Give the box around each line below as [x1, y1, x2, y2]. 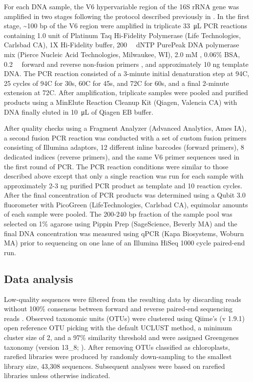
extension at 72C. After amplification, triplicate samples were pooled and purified [4, 87, 248, 98]
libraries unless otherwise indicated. [4, 370, 110, 381]
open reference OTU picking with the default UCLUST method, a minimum [4, 322, 232, 333]
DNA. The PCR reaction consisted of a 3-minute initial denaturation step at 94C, [4, 68, 250, 79]
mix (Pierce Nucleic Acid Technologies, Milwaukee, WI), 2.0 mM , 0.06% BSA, [4, 49, 240, 59]
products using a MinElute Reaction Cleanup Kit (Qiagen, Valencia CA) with [4, 97, 237, 107]
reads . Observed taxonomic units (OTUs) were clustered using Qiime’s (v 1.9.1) [4, 313, 245, 323]
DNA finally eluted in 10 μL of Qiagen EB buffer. [4, 106, 153, 117]
